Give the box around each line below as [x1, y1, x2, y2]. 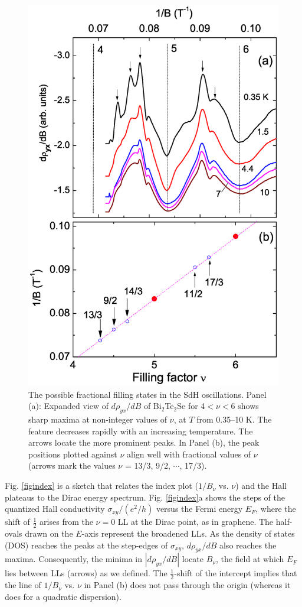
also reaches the [219, 538, 277, 551]
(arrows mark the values [28, 459, 116, 472]
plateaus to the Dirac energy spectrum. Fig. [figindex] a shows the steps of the [5, 491, 285, 503]
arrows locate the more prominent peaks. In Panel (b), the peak [28, 436, 260, 449]
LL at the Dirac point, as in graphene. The [117, 515, 274, 528]
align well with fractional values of [127, 447, 251, 460]
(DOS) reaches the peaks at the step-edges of [5, 538, 168, 551]
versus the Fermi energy [156, 502, 243, 515]
